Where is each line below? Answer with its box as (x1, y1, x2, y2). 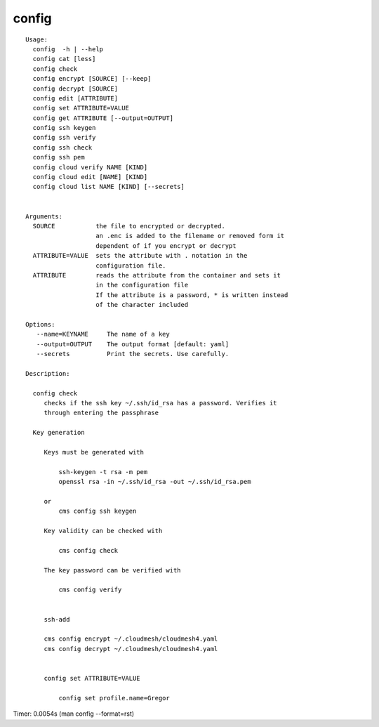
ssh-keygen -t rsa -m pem (58, 468, 148, 476)
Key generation (32, 428, 85, 437)
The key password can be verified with (44, 566, 182, 574)
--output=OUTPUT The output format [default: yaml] (36, 340, 230, 348)
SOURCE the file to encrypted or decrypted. (32, 222, 226, 230)
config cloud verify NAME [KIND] (32, 163, 148, 171)
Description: (25, 369, 70, 377)
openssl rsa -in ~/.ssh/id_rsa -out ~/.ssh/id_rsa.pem (58, 478, 252, 486)
